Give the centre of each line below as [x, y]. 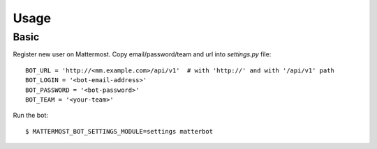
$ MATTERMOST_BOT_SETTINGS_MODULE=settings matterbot [119, 131]
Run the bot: [31, 116]
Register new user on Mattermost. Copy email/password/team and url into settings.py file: [142, 54]
